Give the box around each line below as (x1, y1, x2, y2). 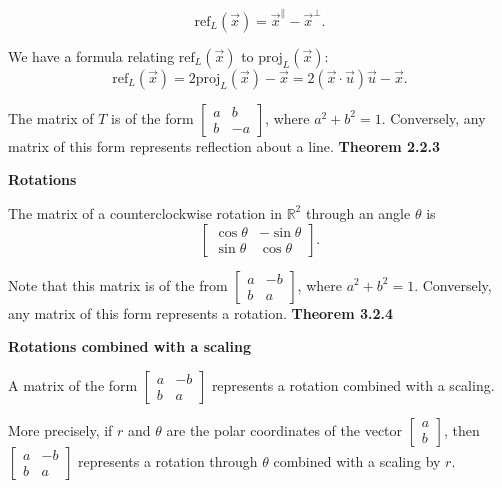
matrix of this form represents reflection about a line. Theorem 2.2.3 (8, 135, 441, 156)
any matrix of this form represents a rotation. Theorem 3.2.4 (8, 302, 393, 323)
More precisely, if (8, 419, 113, 440)
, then (443, 419, 480, 440)
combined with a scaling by (273, 450, 441, 471)
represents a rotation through (78, 450, 258, 471)
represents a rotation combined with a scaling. (211, 374, 495, 395)
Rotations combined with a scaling (8, 336, 251, 357)
